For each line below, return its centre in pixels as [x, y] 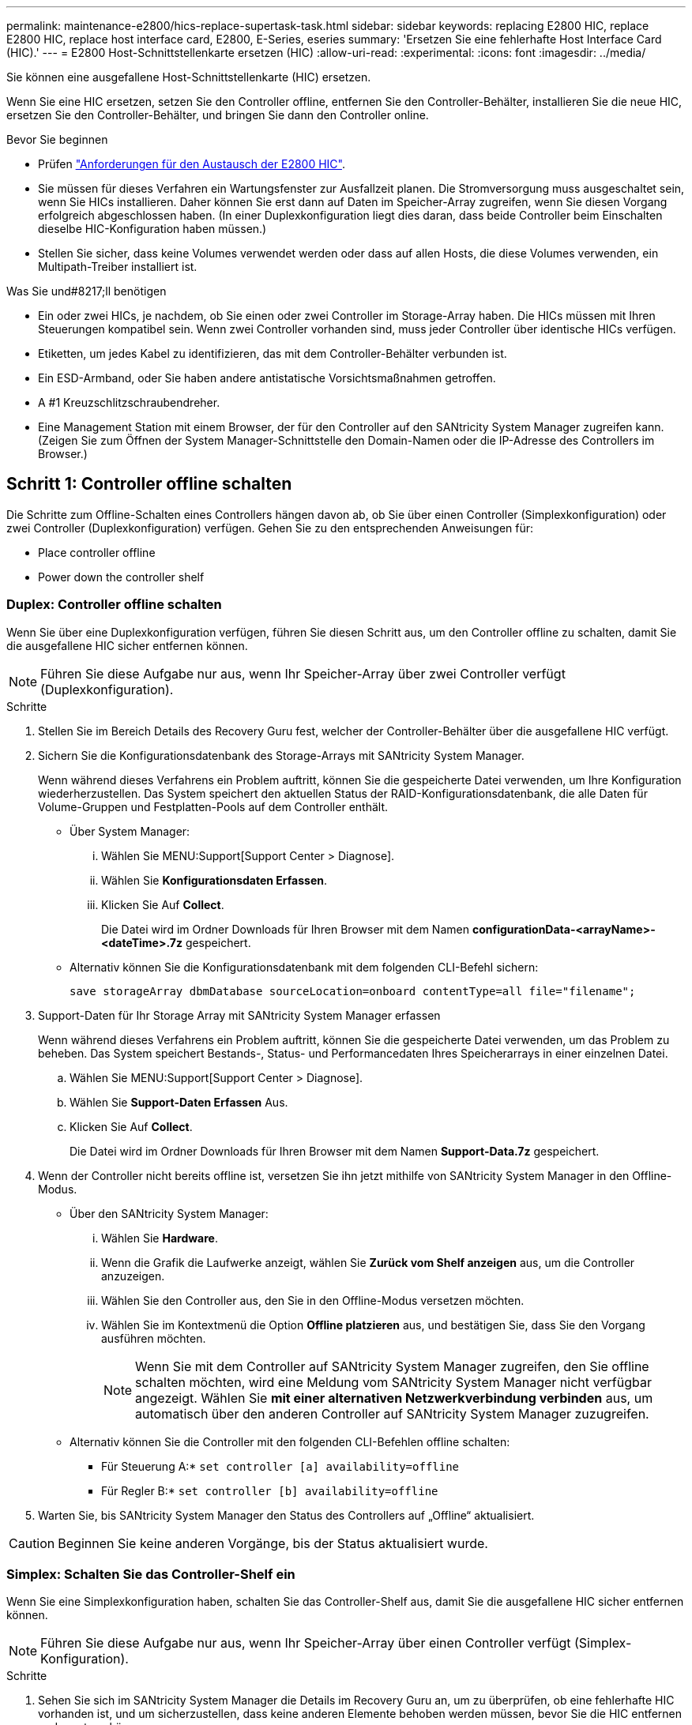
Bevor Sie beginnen [57, 139]
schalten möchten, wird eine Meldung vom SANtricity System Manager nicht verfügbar [393, 1382]
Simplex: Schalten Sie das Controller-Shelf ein [151, 1574]
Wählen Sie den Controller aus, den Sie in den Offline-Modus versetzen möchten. [313, 1300]
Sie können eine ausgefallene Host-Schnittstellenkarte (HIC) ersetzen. [189, 77]
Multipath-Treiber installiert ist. [118, 267]
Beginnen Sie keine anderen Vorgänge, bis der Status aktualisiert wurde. [273, 1543]
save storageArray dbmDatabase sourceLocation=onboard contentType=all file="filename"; [353, 991]
